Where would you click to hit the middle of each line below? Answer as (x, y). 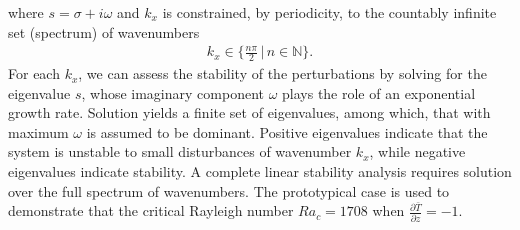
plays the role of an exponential (379, 92)
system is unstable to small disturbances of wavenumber (180, 151)
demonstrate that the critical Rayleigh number (151, 210)
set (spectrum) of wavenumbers (104, 31)
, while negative (417, 151)
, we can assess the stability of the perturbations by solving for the (282, 73)
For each (34, 73)
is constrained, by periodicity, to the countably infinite (329, 12)
